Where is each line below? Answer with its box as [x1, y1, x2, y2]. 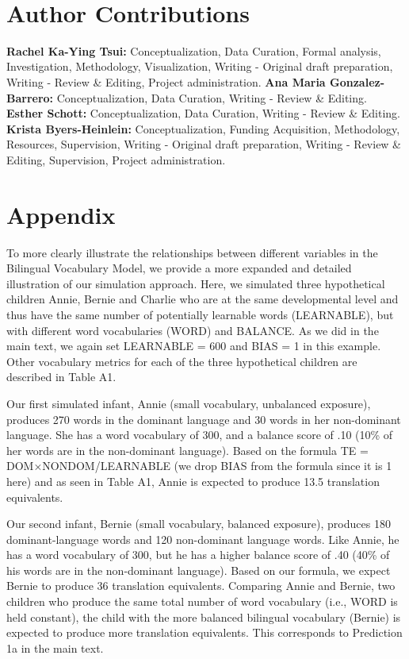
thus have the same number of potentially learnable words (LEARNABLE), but [6, 306, 394, 322]
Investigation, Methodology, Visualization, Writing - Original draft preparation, [6, 58, 393, 75]
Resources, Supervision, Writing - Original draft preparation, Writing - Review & [6, 136, 402, 152]
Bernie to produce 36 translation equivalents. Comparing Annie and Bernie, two [6, 577, 396, 594]
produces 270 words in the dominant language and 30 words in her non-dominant [6, 410, 401, 427]
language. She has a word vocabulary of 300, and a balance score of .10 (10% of [6, 426, 393, 443]
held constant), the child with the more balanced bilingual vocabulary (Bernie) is [6, 608, 401, 625]
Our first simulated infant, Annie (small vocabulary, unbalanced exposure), [6, 395, 371, 411]
